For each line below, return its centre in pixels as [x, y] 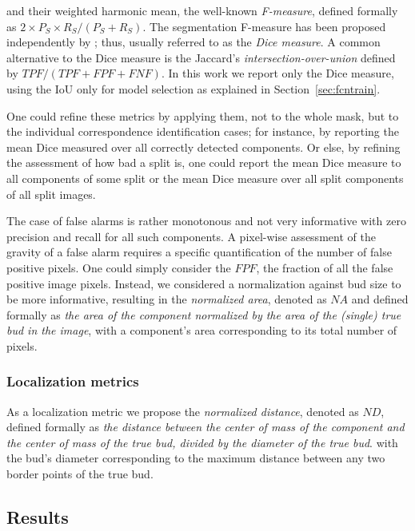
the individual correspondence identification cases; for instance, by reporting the [203, 131]
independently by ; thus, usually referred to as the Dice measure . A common [194, 42]
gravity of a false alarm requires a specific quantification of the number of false [199, 252]
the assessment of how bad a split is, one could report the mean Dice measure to [204, 162]
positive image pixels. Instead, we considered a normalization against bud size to [204, 283]
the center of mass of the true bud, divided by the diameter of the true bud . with [202, 442]
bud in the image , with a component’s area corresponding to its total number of [202, 330]
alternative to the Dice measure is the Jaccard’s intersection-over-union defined [201, 57]
